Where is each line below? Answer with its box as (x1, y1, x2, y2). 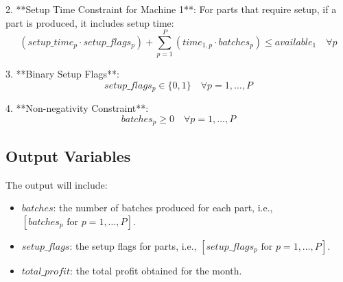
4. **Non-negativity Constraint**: (5, 101, 149, 115)
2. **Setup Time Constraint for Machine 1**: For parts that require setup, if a (5, 2, 337, 16)
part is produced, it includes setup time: (5, 15, 174, 30)
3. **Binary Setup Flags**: (5, 67, 119, 81)
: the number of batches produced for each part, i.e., (53, 200, 273, 215)
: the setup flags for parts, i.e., (69, 238, 197, 252)
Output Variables (5, 145, 131, 166)
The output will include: (5, 177, 108, 191)
